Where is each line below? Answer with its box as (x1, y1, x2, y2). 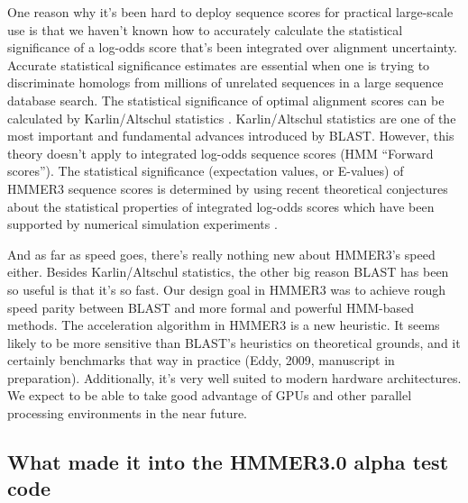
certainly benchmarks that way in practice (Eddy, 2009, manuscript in (7, 351, 395, 370)
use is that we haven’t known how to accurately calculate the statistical (7, 20, 403, 39)
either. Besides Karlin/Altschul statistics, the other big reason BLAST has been (7, 262, 449, 281)
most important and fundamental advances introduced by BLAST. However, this (7, 126, 454, 145)
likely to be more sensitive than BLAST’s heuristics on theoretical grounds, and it (7, 333, 461, 352)
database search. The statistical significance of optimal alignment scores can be (7, 90, 445, 109)
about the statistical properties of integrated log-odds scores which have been (7, 197, 435, 215)
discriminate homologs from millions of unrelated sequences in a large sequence (7, 73, 444, 92)
